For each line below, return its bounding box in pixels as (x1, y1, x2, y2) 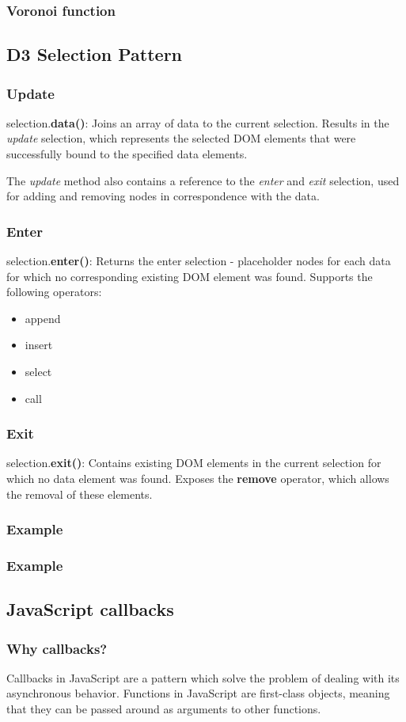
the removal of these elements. (6, 485, 153, 502)
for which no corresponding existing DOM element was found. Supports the (6, 268, 373, 284)
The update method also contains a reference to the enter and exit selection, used (6, 172, 400, 188)
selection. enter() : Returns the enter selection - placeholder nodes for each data (6, 253, 391, 269)
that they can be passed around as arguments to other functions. (6, 701, 321, 717)
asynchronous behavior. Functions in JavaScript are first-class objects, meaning (6, 685, 390, 701)
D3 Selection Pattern (6, 42, 183, 66)
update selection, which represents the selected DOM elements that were (6, 130, 356, 146)
